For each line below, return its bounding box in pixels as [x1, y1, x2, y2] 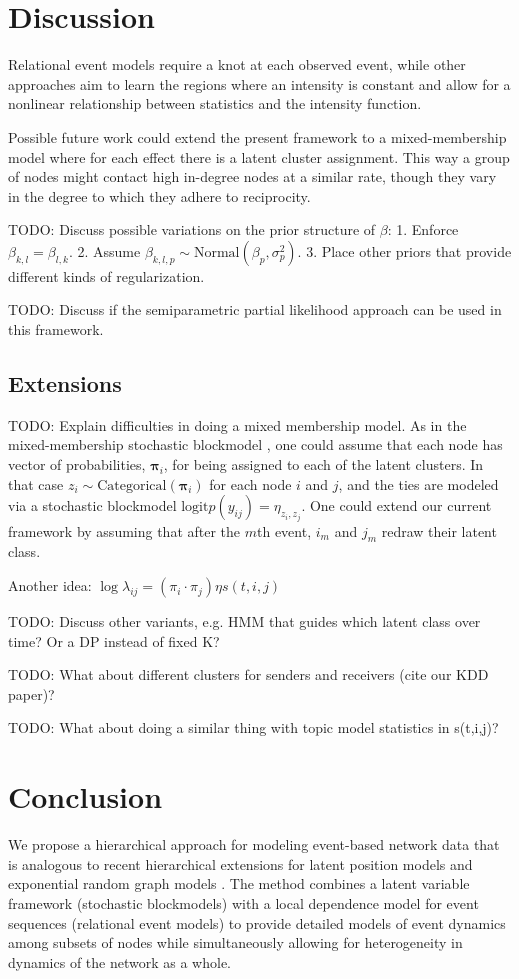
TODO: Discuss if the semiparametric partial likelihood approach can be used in [8, 299, 502, 320]
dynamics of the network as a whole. [8, 951, 232, 972]
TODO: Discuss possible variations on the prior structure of [8, 219, 376, 240]
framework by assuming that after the [8, 520, 241, 541]
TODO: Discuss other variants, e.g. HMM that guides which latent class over [8, 611, 481, 632]
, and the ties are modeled [338, 473, 499, 494]
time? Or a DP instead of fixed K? [8, 630, 220, 651]
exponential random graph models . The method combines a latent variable [8, 873, 470, 894]
